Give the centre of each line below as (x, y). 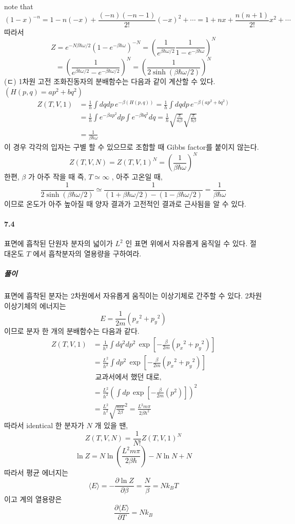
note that (19, 6)
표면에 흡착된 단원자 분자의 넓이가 (58, 243)
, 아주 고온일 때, (137, 177)
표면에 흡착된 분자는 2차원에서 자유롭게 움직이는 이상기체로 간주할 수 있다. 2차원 (133, 296)
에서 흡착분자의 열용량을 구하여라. (87, 253)
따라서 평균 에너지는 (36, 472)
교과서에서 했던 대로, (128, 378)
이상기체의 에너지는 (35, 305)
